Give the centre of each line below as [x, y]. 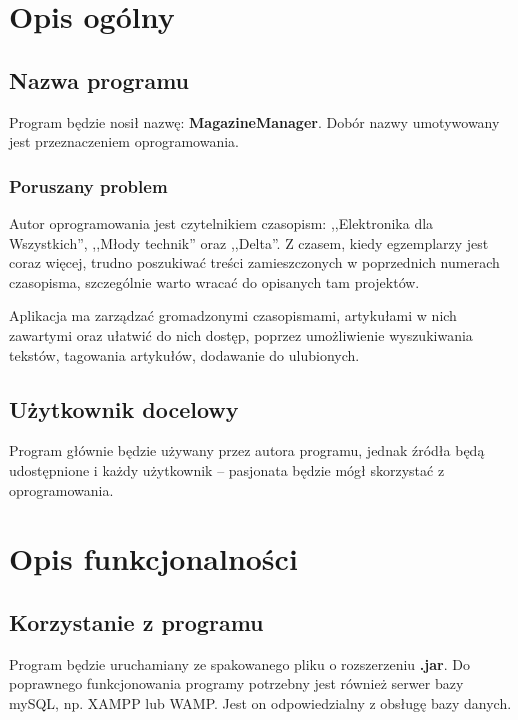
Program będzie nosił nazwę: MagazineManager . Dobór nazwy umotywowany [254, 121]
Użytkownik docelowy [124, 408]
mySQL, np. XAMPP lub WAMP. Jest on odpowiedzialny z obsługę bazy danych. [260, 702]
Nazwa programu [99, 79]
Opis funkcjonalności [153, 558]
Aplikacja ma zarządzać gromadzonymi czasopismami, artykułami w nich [233, 315]
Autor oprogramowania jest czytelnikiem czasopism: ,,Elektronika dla [221, 222]
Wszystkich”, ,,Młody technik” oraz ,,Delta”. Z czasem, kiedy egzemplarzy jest [249, 242]
